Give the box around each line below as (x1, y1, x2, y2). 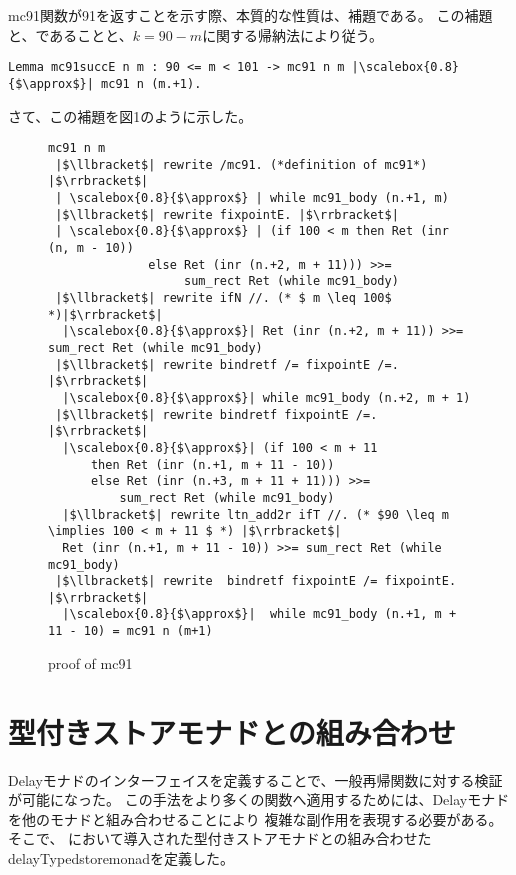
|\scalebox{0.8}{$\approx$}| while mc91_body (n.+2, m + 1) (62, 390, 471, 405)
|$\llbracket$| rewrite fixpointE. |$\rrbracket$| (55, 207, 399, 222)
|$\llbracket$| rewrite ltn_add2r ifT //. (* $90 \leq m (62, 507, 449, 522)
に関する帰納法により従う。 (202, 24, 384, 45)
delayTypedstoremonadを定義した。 (8, 847, 235, 868)
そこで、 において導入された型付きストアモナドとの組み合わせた (8, 828, 432, 849)
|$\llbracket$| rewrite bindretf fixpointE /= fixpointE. (55, 574, 457, 589)
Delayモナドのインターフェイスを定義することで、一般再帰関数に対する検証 (8, 769, 503, 790)
